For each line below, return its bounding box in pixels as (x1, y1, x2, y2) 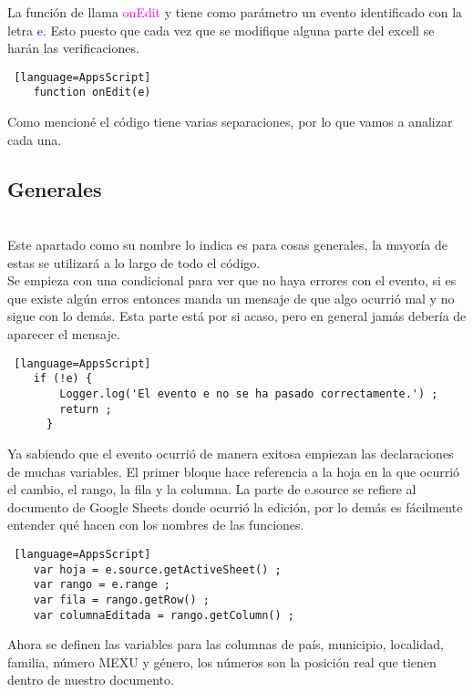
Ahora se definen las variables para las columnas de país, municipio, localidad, (7, 635, 444, 654)
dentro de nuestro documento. (7, 670, 174, 689)
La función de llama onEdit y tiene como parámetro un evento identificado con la (7, 3, 463, 21)
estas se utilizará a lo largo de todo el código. (7, 253, 261, 272)
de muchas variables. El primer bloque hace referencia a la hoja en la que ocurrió (7, 461, 460, 480)
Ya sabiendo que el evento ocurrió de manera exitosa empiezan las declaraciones (7, 443, 454, 462)
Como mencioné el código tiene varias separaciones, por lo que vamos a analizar (7, 112, 453, 131)
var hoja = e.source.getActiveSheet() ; (33, 563, 282, 576)
